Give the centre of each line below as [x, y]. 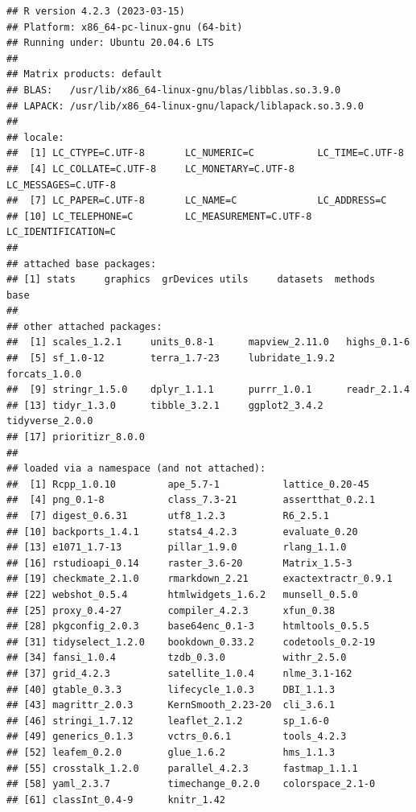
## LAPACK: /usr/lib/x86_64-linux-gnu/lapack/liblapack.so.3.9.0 [185, 106]
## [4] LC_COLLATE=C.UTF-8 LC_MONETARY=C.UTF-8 [150, 169]
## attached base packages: [82, 264]
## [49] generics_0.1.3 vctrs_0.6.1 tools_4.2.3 [177, 737]
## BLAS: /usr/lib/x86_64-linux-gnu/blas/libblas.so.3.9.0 [174, 90]
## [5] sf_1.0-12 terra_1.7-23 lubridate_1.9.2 [171, 359]
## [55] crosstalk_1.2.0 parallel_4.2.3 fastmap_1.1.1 [182, 768]
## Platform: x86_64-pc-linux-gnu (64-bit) [125, 27]
